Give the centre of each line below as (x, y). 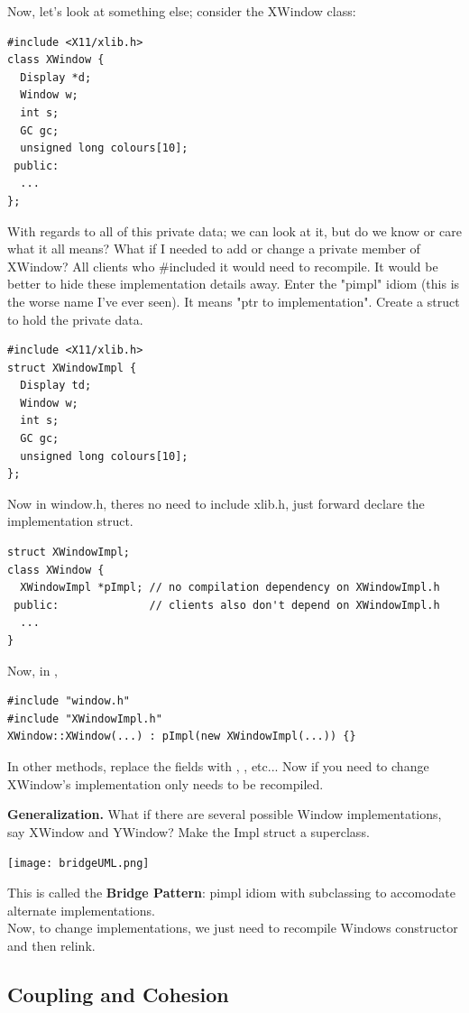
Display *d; (56, 77)
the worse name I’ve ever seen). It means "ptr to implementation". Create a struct (234, 301)
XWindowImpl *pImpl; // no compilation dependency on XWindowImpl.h (230, 588)
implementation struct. (70, 521)
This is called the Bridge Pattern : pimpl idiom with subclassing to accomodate (231, 892)
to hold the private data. (75, 319)
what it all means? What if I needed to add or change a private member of (214, 249)
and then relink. (51, 945)
